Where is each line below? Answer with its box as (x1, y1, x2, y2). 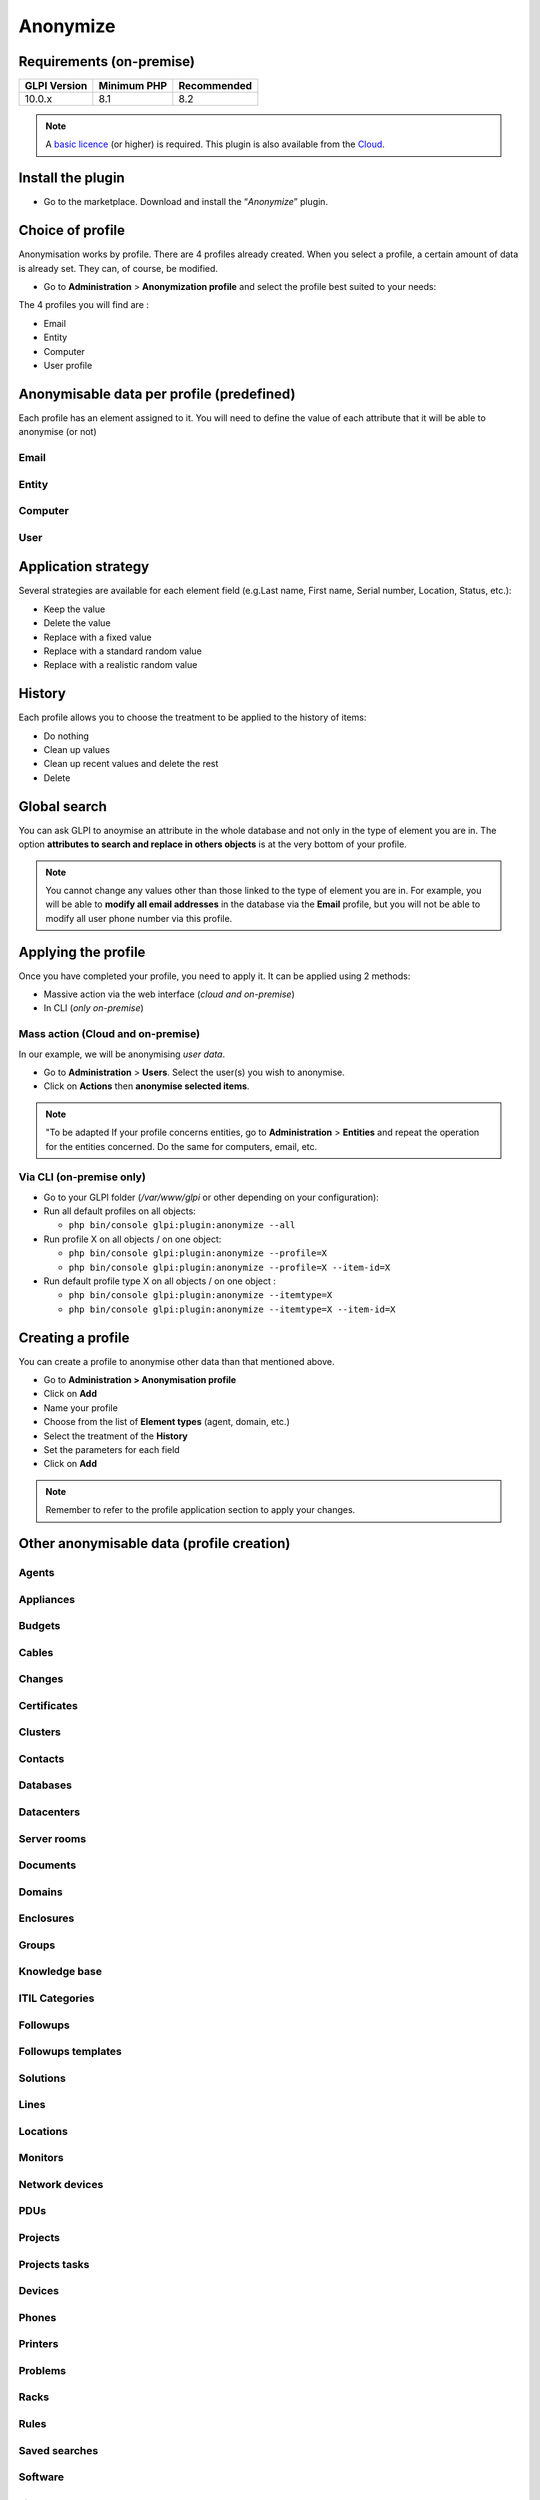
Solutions (18, 2071, 67, 2085)
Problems (18, 2363, 67, 2377)
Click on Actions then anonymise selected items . (43, 1080, 250, 1092)
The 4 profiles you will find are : (18, 299, 150, 311)
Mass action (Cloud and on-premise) (18, 1027, 200, 1041)
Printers (18, 2337, 59, 2351)
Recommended (178, 79, 253, 93)
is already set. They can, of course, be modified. (18, 262, 219, 274)
